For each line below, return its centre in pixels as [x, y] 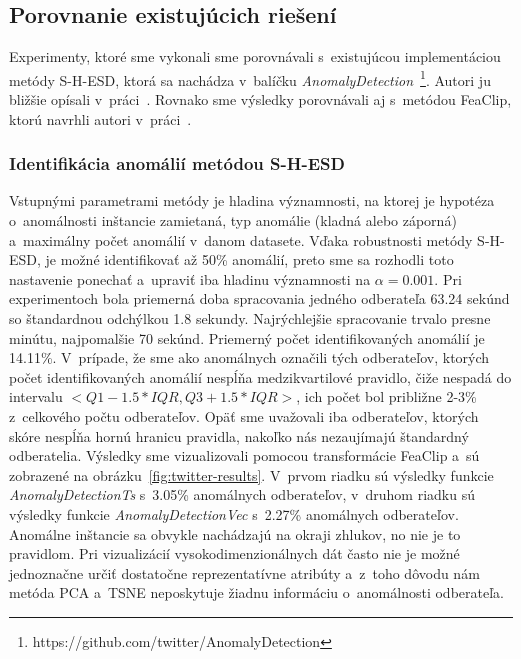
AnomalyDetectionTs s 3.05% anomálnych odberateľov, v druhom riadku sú [242, 494]
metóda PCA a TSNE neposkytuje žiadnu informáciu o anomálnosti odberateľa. [256, 592]
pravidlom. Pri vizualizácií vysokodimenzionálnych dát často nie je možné [234, 553]
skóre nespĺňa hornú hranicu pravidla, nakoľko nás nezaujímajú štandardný [239, 435]
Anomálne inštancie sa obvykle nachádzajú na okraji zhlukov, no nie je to [235, 533]
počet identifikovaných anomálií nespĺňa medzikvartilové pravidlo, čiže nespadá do [260, 376]
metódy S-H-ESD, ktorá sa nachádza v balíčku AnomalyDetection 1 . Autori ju [250, 78]
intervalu [36, 396]
